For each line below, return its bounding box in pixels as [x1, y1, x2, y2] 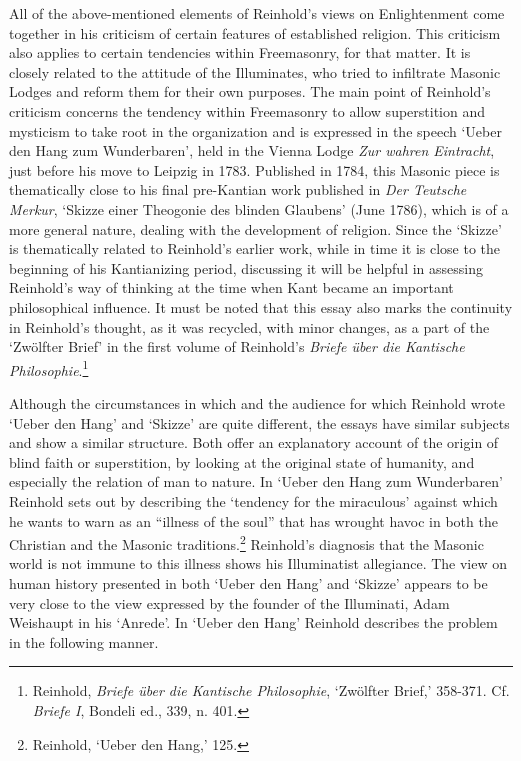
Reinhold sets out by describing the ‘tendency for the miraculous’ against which [9, 490, 498, 511]
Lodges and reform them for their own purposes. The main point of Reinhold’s [9, 81, 491, 102]
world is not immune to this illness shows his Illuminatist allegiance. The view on [9, 553, 508, 574]
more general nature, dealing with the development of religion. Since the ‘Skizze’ [9, 218, 502, 239]
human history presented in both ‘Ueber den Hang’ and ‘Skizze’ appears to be [9, 572, 488, 593]
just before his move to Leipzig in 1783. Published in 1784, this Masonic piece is [9, 159, 500, 180]
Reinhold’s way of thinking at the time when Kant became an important [9, 277, 454, 298]
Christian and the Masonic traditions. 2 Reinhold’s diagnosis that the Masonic [9, 531, 484, 554]
